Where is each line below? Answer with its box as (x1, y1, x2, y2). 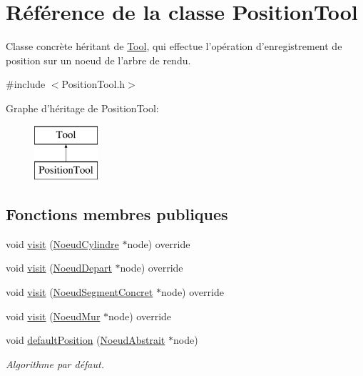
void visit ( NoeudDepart (6, 260, 112, 275)
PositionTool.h (61, 76, 126, 91)
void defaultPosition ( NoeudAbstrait (6, 332, 165, 347)
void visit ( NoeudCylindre (6, 236, 119, 251)
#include (6, 76, 46, 91)
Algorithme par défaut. (6, 356, 104, 371)
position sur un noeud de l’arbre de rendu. (6, 52, 191, 67)
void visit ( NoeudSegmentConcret (6, 285, 153, 300)
